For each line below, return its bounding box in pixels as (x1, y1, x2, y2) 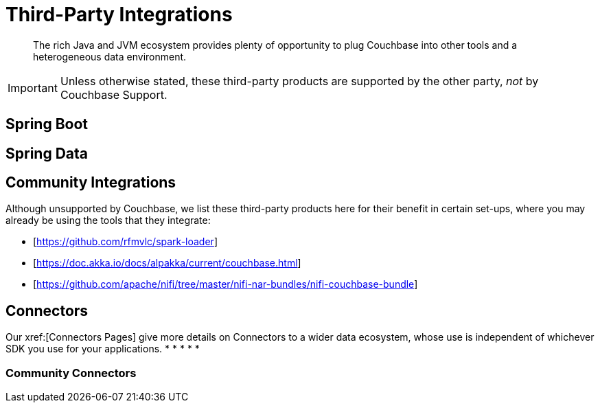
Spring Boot (5, 115, 88, 133)
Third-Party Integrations (5, 3, 233, 26)
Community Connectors (5, 365, 137, 380)
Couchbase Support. (60, 87, 168, 102)
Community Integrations (5, 174, 176, 192)
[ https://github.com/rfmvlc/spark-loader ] (33, 236, 218, 248)
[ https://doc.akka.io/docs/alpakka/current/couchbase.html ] (33, 257, 301, 269)
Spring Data (5, 144, 88, 162)
